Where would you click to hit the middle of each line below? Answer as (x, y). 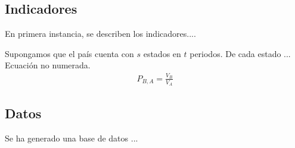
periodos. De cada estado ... (240, 53)
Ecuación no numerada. (48, 65)
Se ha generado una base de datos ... (72, 138)
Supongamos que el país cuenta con (69, 53)
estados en (162, 53)
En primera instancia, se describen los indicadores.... (100, 34)
